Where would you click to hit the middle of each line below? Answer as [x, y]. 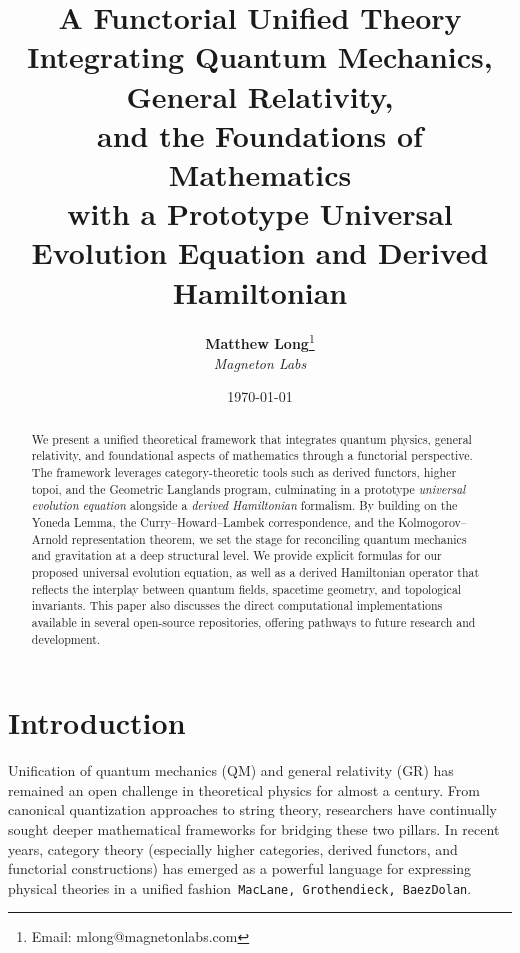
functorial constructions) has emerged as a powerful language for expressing [240, 868]
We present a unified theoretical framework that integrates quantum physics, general [251, 438]
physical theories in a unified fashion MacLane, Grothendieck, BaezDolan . [240, 887]
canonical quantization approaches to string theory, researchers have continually [253, 809]
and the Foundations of [260, 134]
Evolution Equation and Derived [260, 252]
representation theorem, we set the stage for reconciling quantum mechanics [269, 538]
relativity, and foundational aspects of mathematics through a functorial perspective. [252, 455]
